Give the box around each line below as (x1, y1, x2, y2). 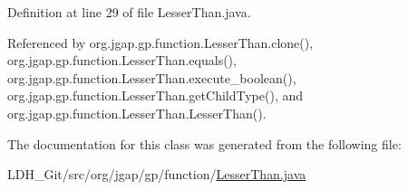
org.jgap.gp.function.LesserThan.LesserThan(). (7, 103, 267, 122)
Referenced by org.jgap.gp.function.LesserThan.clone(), (7, 33, 314, 52)
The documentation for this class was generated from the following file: (7, 134, 402, 153)
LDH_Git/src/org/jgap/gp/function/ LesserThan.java (7, 165, 306, 184)
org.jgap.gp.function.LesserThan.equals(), (7, 51, 237, 70)
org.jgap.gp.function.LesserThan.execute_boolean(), (7, 68, 296, 87)
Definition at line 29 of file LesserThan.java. (7, 3, 251, 21)
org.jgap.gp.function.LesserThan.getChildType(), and (7, 86, 304, 105)
